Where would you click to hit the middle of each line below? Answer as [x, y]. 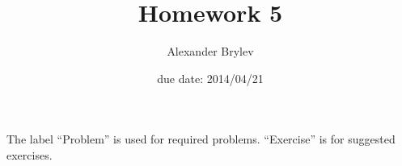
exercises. [30, 154]
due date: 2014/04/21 [210, 78]
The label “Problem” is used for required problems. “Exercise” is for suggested [201, 139]
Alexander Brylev [210, 51]
